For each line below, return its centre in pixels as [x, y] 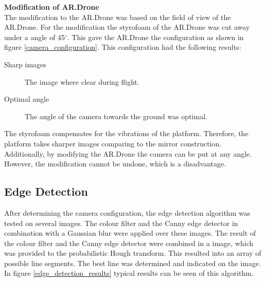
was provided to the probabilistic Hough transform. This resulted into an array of [133, 253]
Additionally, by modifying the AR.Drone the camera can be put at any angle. [128, 153]
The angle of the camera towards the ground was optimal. [116, 116]
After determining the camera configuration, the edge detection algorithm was [127, 212]
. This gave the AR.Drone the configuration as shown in [155, 37]
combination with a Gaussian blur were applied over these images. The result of [130, 233]
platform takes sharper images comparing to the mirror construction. [113, 143]
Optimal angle [27, 99]
